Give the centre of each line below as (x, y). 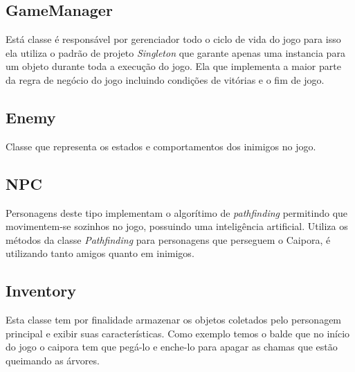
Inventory (41, 291)
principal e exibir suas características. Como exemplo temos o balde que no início (178, 333)
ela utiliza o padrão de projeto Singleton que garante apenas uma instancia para (175, 52)
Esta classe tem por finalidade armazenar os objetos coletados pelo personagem (174, 320)
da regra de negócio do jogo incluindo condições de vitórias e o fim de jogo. (165, 79)
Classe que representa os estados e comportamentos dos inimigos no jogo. (161, 146)
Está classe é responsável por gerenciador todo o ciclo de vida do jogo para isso (173, 39)
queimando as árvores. (53, 360)
